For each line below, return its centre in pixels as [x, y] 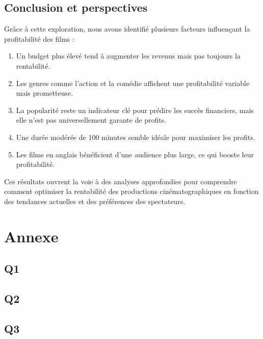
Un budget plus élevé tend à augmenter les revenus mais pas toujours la [128, 56]
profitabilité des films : [39, 38]
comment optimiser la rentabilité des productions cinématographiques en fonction [131, 191]
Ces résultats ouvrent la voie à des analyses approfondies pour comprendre [121, 181]
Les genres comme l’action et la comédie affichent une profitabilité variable [133, 83]
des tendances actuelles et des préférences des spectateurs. [95, 201]
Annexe [31, 236]
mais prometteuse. [45, 93]
